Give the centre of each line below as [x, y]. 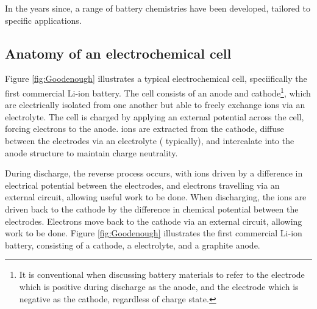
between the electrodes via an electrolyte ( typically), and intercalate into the [150, 141]
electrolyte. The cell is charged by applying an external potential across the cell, [155, 116]
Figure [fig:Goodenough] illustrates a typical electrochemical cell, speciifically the [156, 78]
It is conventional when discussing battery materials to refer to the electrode [162, 274]
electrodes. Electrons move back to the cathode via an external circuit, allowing [154, 221]
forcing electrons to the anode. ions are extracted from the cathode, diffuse [144, 129]
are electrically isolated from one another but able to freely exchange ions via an [155, 105]
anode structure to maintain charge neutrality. [91, 152]
